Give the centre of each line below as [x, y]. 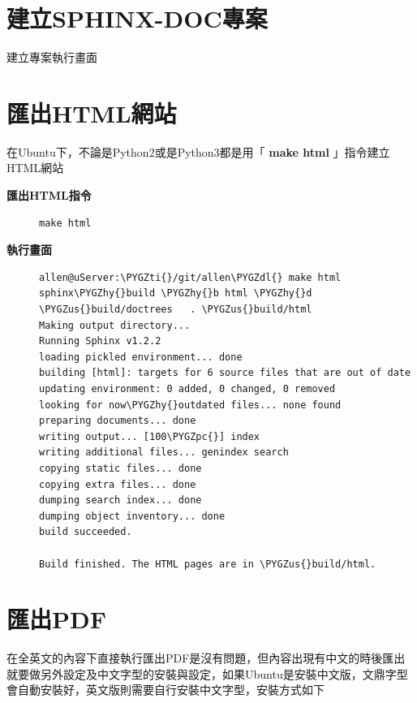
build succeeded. [86, 532]
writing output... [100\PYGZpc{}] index [150, 436]
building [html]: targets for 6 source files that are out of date [225, 373]
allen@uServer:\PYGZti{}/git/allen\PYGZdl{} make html [190, 277]
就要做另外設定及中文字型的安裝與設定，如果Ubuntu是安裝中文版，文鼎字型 [207, 673]
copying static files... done [120, 468]
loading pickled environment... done [141, 357]
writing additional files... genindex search [164, 453]
